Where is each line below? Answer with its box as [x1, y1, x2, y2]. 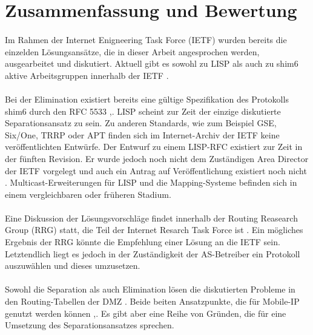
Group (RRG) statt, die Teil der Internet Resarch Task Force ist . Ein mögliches [5, 223, 303, 236]
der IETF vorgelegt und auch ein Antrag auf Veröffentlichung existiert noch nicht [5, 164, 307, 177]
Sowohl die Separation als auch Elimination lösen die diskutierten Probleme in [5, 283, 295, 296]
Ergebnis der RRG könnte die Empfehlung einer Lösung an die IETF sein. [5, 235, 280, 248]
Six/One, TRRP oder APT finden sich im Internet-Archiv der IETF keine [5, 128, 280, 141]
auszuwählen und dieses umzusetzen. [5, 259, 140, 272]
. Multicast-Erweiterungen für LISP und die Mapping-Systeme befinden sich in [5, 176, 297, 189]
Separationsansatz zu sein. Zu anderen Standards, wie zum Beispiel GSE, [5, 117, 277, 129]
